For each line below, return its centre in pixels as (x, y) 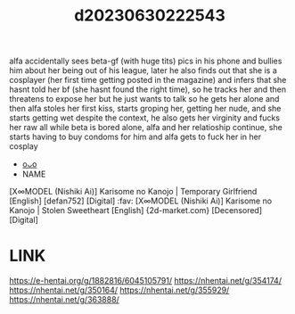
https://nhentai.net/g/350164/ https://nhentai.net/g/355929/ (119, 290)
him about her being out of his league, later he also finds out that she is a (143, 70)
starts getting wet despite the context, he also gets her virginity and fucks (145, 118)
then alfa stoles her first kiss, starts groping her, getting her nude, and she (145, 109)
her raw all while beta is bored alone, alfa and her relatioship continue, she (146, 128)
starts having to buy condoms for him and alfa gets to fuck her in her (135, 137)
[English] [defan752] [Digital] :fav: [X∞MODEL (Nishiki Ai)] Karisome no (141, 201)
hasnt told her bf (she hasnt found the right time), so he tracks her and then (148, 89)
